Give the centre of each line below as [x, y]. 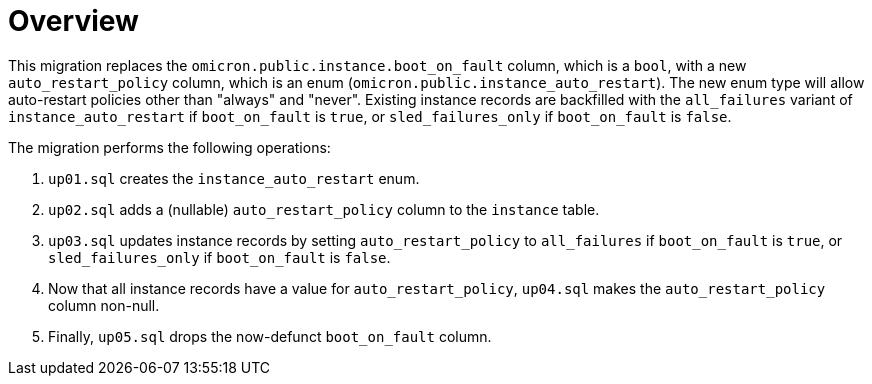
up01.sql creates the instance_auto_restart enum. [234, 178]
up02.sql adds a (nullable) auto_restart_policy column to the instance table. [324, 209]
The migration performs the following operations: [169, 147]
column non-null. [104, 305]
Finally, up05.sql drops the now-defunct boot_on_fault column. [270, 336]
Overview [73, 21]
